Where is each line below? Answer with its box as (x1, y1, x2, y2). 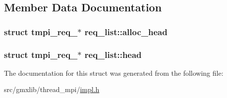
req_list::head (84, 48, 142, 60)
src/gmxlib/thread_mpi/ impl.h (4, 84, 100, 95)
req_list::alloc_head (84, 25, 168, 38)
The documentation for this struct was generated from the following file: (4, 67, 224, 78)
